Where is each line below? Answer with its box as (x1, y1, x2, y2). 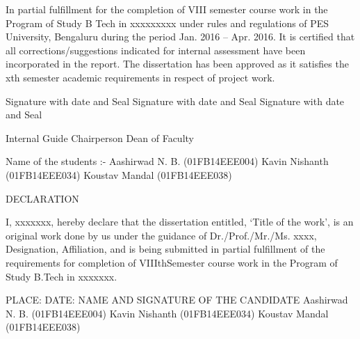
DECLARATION (6, 191, 79, 205)
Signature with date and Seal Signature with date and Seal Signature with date (6, 93, 345, 108)
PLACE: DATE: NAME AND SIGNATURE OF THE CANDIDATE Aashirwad (6, 292, 348, 307)
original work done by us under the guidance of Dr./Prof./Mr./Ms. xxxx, (6, 228, 317, 242)
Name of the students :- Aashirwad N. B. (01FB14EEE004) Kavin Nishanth (6, 154, 329, 168)
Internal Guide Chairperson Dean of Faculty (6, 130, 194, 145)
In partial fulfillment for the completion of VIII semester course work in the (6, 2, 328, 16)
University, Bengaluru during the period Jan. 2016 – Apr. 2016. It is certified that (6, 29, 355, 44)
